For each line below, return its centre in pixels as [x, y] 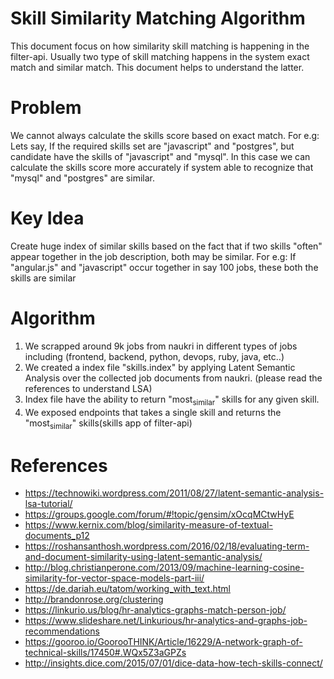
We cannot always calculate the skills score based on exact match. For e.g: [165, 135]
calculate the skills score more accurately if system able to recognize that [162, 167]
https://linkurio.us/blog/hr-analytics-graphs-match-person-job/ [155, 610]
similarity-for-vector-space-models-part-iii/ [114, 578]
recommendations [62, 631]
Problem [46, 108]
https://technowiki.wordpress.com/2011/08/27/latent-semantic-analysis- [174, 493]
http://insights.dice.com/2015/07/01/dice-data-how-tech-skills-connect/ [173, 663]
